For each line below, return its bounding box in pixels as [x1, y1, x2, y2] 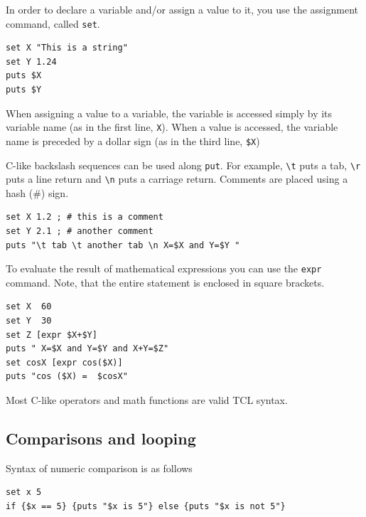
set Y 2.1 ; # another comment [6, 226, 154, 237]
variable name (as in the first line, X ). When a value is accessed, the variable [6, 119, 338, 134]
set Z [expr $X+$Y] [6, 329, 97, 340]
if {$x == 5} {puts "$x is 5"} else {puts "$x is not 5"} [6, 501, 286, 512]
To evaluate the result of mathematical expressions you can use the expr [6, 261, 322, 276]
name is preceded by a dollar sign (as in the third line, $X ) [6, 133, 260, 148]
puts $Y [6, 85, 42, 95]
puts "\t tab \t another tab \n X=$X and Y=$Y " [6, 240, 240, 250]
